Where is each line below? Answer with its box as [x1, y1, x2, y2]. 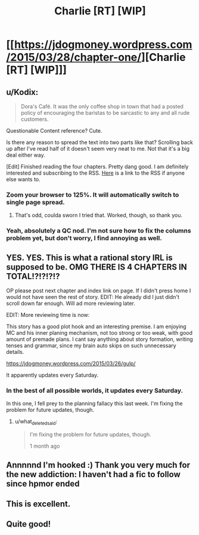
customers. [20, 115, 49, 123]
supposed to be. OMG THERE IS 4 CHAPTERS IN [6, 262, 188, 272]
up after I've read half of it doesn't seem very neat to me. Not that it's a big [6, 145, 189, 152]
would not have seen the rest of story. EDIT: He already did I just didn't [6, 294, 180, 301]
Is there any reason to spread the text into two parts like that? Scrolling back [6, 139, 194, 146]
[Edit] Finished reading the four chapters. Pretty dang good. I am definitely [6, 163, 189, 170]
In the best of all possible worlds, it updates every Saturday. [6, 386, 184, 395]
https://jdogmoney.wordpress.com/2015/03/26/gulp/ [6, 360, 136, 367]
